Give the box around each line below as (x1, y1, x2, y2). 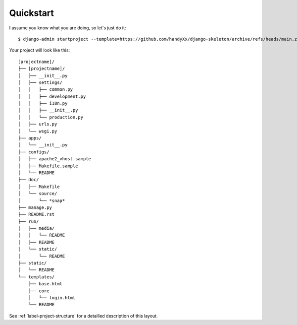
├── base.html (28, 281, 63, 287)
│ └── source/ (18, 191, 57, 196)
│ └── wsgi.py (18, 128, 57, 134)
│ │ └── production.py (18, 114, 84, 120)
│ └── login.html (28, 295, 76, 300)
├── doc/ (18, 177, 39, 183)
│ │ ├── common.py (18, 87, 73, 92)
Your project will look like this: (9, 47, 70, 53)
